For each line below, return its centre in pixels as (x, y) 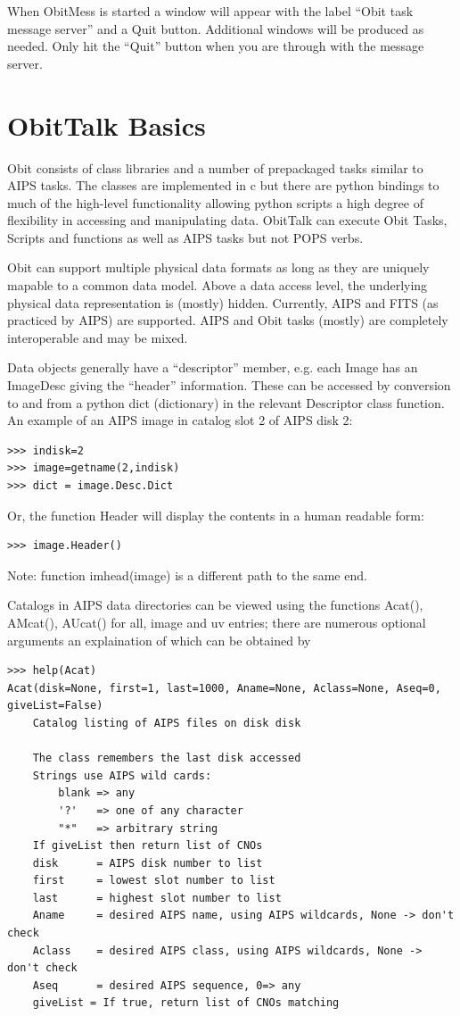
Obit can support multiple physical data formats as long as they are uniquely (218, 267)
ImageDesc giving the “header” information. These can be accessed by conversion (229, 385)
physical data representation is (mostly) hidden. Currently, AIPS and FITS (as (223, 302)
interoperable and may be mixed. (98, 337)
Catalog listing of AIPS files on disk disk (167, 723)
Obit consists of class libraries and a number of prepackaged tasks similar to (215, 167)
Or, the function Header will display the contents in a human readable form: (216, 515)
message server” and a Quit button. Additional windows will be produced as (216, 28)
